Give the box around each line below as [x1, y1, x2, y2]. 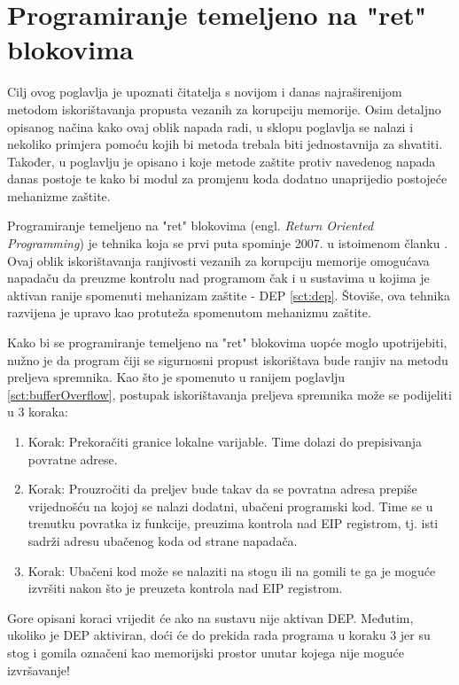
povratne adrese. [27, 449, 118, 468]
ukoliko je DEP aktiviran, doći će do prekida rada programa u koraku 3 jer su [7, 626, 431, 644]
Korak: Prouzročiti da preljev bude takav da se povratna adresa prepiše [27, 479, 417, 498]
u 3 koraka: [7, 402, 68, 421]
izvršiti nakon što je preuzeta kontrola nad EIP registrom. [27, 579, 343, 597]
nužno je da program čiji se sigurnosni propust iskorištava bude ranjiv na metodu [7, 350, 448, 369]
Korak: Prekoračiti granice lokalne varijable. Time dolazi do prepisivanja [27, 432, 423, 450]
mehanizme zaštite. [7, 186, 111, 205]
